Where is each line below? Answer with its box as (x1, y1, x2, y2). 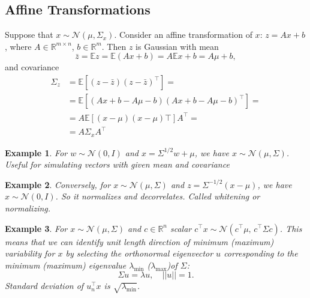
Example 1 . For (5, 146, 68, 159)
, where (5, 40, 32, 52)
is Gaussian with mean (136, 40, 219, 52)
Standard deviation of (5, 279, 84, 292)
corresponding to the (224, 247, 298, 260)
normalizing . (5, 201, 51, 214)
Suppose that (5, 28, 53, 41)
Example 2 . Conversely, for (5, 178, 111, 190)
